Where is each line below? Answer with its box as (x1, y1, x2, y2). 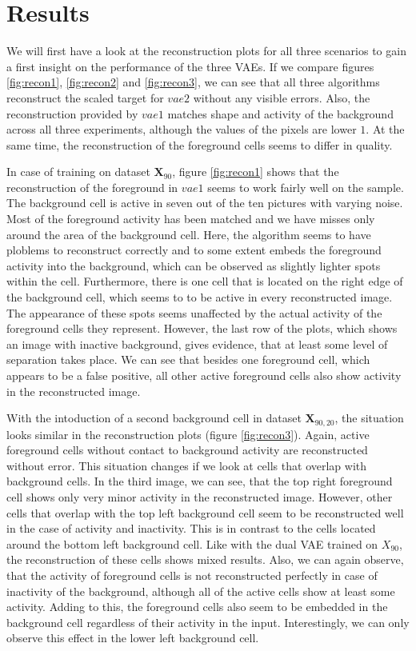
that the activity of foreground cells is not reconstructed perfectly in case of (6, 566, 378, 583)
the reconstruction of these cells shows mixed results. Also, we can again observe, (6, 551, 404, 568)
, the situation (334, 409, 404, 426)
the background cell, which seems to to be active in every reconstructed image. (6, 289, 393, 306)
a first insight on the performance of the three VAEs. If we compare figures (6, 58, 374, 74)
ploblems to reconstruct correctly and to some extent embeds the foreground (6, 242, 382, 258)
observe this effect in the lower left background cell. (6, 629, 259, 646)
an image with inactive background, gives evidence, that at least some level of (6, 335, 388, 352)
